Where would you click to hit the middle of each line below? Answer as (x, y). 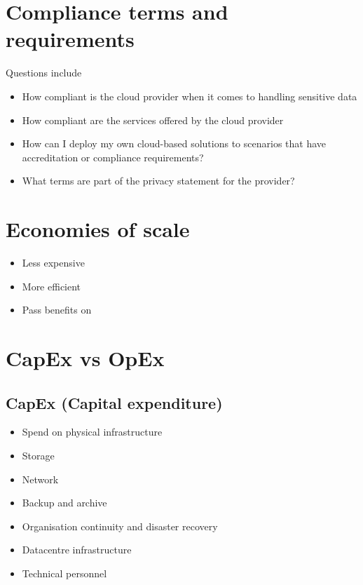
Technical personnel (64, 573)
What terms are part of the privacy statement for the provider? (158, 181)
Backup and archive (64, 503)
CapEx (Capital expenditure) (114, 402)
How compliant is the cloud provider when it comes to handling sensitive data (190, 96)
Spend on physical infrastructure (92, 432)
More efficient (52, 286)
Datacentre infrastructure (77, 550)
